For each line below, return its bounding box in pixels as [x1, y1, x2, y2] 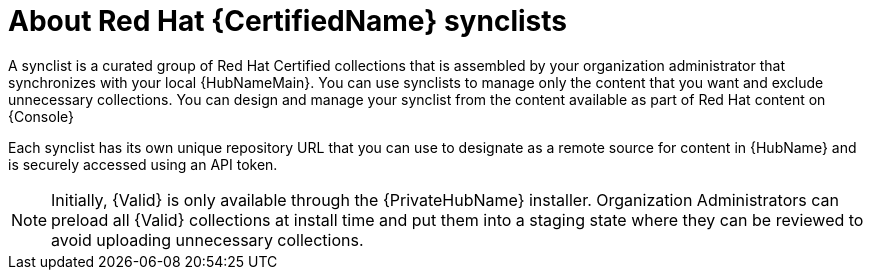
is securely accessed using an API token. [8, 155, 278, 173]
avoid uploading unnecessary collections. [51, 229, 364, 250]
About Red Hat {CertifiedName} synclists [8, 4, 567, 38]
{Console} [8, 107, 75, 125]
